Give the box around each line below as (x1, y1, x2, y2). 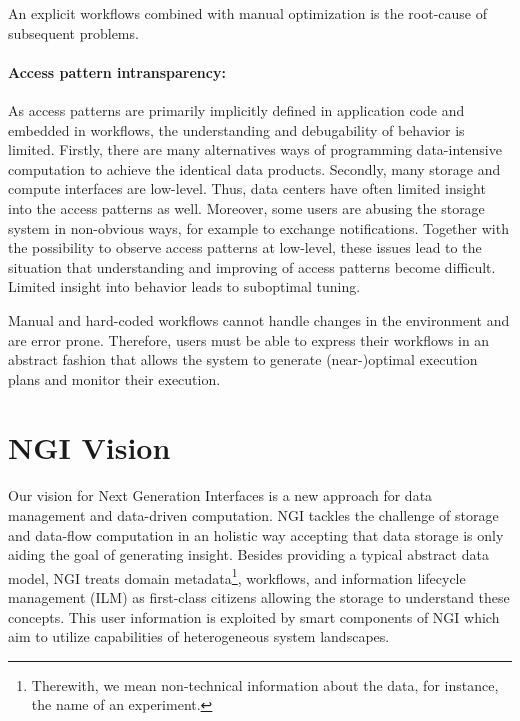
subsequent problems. (8, 22, 139, 43)
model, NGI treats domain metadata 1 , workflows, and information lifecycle (8, 564, 466, 588)
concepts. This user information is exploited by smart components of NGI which (8, 606, 500, 627)
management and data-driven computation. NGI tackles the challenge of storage (8, 505, 499, 526)
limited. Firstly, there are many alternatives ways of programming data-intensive (8, 139, 502, 160)
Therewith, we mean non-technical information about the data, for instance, (31, 674, 499, 695)
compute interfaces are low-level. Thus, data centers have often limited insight (8, 178, 486, 199)
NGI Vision (8, 427, 171, 468)
